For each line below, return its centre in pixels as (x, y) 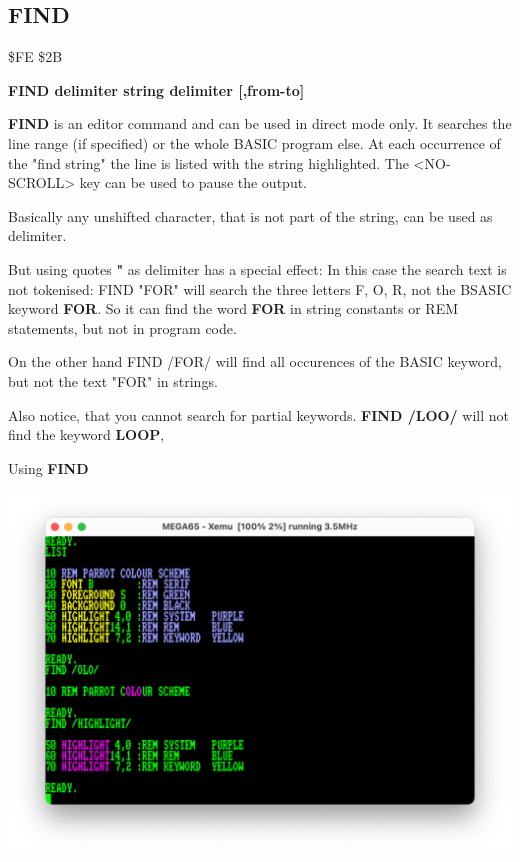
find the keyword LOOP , (86, 434)
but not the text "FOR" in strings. (113, 380)
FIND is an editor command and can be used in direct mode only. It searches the (260, 123)
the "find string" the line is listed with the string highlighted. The (208, 162)
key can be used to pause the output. (193, 182)
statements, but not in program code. (122, 327)
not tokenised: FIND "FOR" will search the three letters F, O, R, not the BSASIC (260, 288)
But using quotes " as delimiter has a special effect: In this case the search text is (257, 268)
